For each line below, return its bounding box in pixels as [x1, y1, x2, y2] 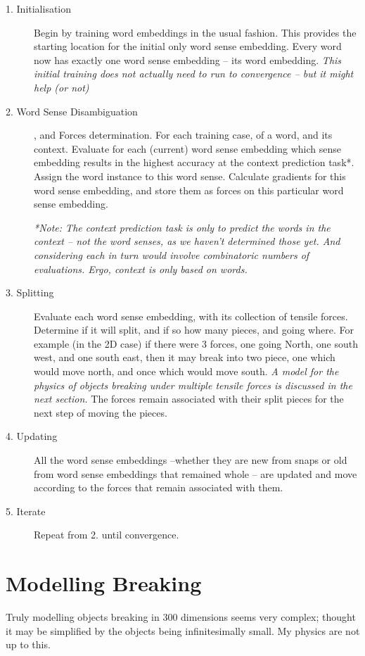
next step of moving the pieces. [34, 405, 167, 420]
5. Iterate [6, 503, 46, 518]
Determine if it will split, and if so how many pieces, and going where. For [34, 322, 354, 337]
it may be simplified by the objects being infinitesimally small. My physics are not [6, 623, 360, 638]
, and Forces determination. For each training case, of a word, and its [34, 127, 333, 142]
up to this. [6, 637, 51, 652]
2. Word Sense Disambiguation [6, 103, 138, 118]
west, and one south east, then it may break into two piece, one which [34, 350, 335, 365]
